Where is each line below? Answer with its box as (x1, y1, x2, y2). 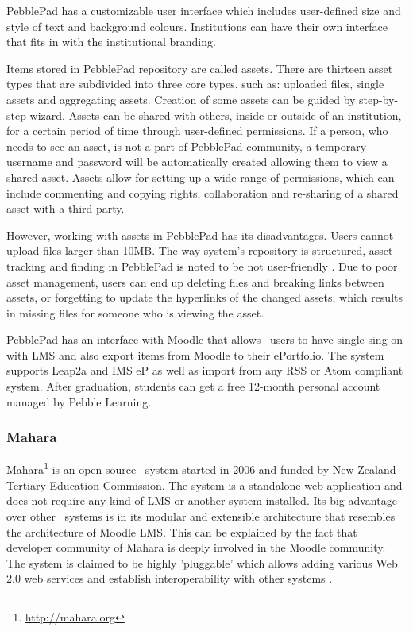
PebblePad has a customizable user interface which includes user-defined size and (6, 2, 401, 18)
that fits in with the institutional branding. (6, 33, 216, 50)
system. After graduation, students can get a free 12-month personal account (6, 378, 380, 394)
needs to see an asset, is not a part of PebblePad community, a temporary (6, 137, 367, 154)
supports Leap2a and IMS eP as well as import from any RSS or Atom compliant (6, 362, 403, 379)
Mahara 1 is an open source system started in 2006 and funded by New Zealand (6, 459, 396, 478)
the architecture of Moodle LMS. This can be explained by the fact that (6, 523, 357, 540)
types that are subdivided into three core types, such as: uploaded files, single (6, 75, 384, 92)
